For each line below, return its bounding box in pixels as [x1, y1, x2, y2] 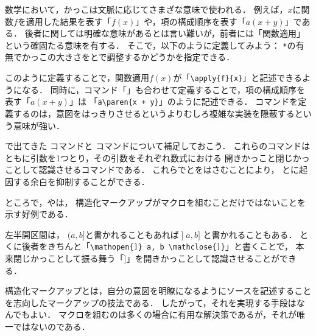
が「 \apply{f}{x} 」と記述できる [173, 71, 303, 84]
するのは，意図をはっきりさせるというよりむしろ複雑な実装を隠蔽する [13, 107, 295, 119]
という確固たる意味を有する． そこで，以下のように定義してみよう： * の [5, 38, 296, 51]
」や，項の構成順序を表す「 [135, 15, 246, 27]
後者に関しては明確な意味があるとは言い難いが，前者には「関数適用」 [24, 27, 306, 40]
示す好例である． [5, 208, 73, 220]
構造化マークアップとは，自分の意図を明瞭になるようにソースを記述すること [5, 284, 312, 297]
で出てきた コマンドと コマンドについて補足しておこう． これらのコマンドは [5, 139, 311, 152]
